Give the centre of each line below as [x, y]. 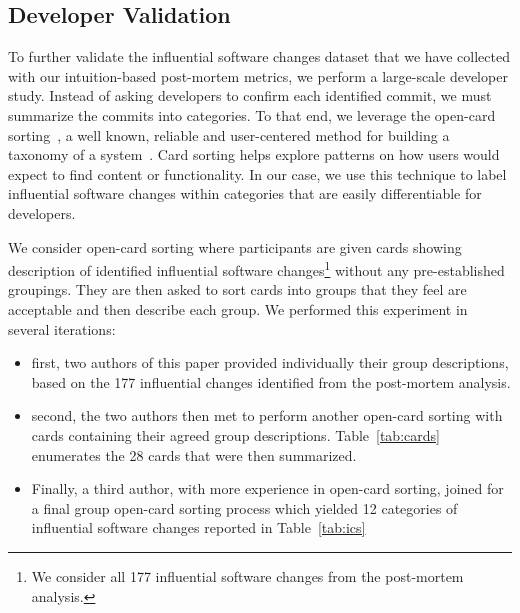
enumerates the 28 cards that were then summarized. [194, 454]
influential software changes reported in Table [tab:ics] [198, 527]
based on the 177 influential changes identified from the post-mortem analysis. [271, 381]
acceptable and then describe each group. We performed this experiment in [238, 308]
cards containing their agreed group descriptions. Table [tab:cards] [235, 434]
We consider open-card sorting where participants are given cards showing [235, 246]
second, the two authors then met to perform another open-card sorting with [267, 415]
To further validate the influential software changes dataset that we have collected [259, 56]
